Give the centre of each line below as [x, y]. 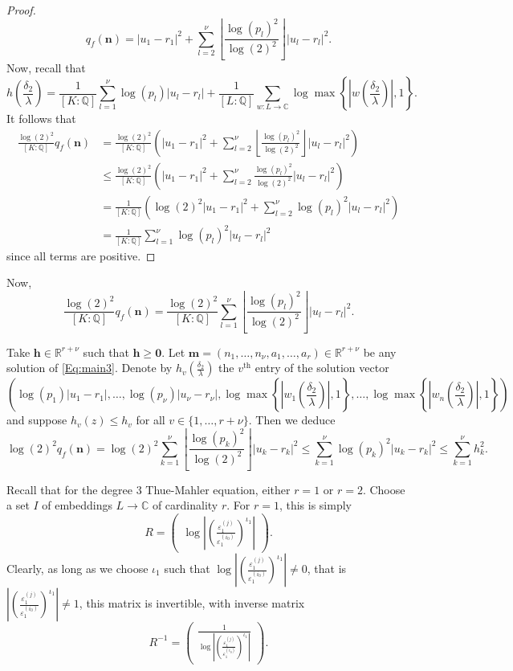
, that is [327, 568]
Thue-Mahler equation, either [218, 489]
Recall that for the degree [69, 489]
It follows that [41, 119]
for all [151, 420]
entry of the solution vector [322, 368]
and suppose [37, 420]
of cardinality [185, 505]
